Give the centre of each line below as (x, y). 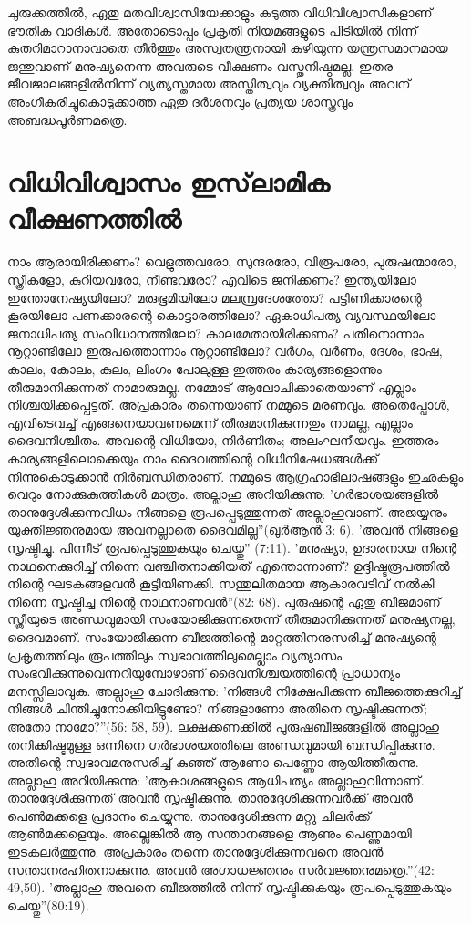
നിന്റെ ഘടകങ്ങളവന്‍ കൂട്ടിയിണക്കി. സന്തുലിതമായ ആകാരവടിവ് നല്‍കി (221, 583)
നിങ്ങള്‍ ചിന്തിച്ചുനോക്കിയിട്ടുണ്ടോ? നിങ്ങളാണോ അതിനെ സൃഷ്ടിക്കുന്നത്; (217, 708)
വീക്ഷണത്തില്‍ (94, 218)
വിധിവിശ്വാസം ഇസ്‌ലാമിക (169, 182)
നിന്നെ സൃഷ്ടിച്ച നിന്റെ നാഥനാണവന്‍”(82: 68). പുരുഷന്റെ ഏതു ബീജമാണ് (224, 601)
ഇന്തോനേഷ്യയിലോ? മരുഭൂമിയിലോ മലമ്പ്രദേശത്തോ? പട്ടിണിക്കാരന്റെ (215, 297)
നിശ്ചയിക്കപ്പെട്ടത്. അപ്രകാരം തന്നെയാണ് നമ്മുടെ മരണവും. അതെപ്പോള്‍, (229, 405)
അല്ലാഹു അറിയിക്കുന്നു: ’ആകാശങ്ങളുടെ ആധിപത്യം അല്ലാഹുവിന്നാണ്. (216, 779)
